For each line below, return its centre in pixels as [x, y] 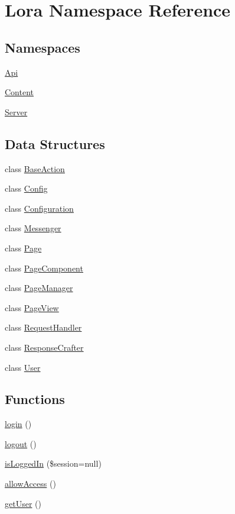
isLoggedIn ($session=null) [53, 463]
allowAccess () [30, 484]
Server [16, 111]
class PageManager [39, 288]
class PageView [32, 307]
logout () [21, 443]
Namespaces [43, 47]
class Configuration [39, 208]
